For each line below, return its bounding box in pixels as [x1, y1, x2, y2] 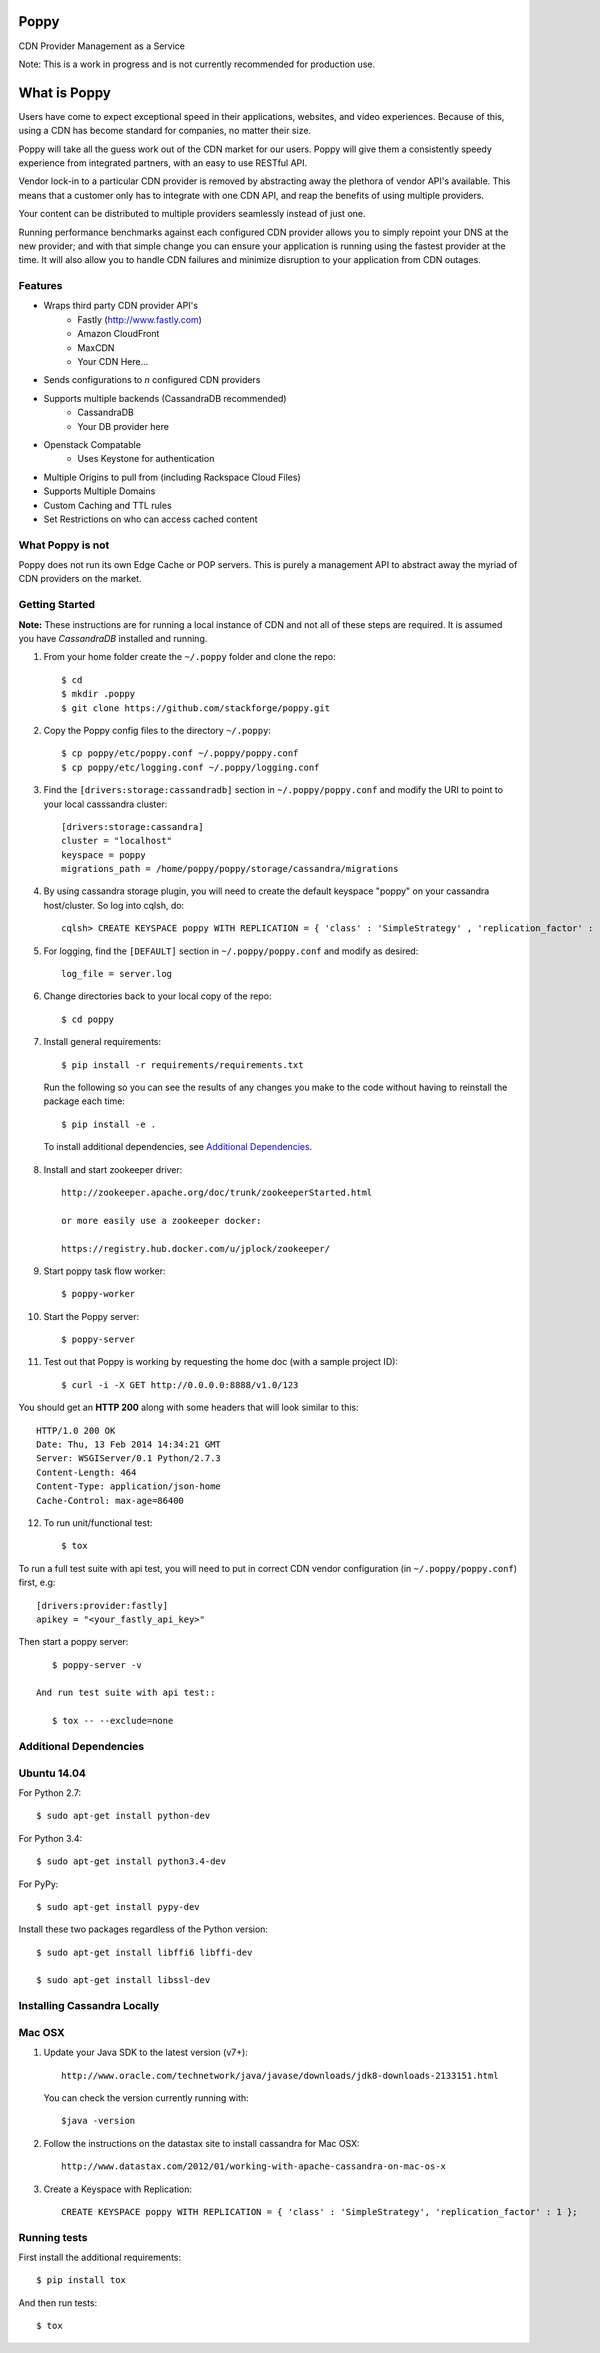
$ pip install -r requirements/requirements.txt [61, 1059, 304, 1070]
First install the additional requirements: [18, 2251, 182, 2264]
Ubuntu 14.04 [18, 1766, 87, 1780]
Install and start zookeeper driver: [43, 1163, 183, 1175]
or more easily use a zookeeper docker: [61, 1215, 262, 1226]
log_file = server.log [61, 968, 173, 980]
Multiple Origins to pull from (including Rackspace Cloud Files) [43, 471, 302, 483]
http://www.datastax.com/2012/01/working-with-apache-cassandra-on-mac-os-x [61, 2161, 447, 2172]
